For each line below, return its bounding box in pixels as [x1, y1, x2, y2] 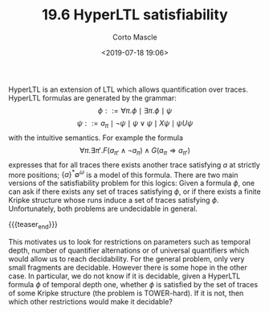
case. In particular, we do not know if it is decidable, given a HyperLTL [8, 271, 241, 281]
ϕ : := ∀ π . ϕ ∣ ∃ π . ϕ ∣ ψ [97, 105, 173, 115]
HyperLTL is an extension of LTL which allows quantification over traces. [8, 84, 249, 94]
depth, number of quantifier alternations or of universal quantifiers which [8, 245, 250, 255]
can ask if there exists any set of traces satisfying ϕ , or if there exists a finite [8, 187, 261, 196]
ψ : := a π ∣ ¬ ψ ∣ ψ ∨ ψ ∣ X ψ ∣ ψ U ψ [76, 118, 194, 130]
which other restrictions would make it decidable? [8, 296, 173, 307]
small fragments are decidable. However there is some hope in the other [8, 262, 247, 272]
